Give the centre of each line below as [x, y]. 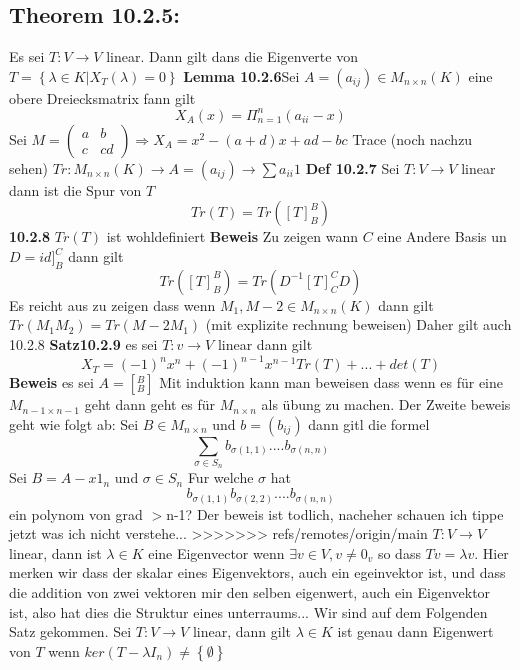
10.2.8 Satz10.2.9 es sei [83, 344]
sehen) [28, 167]
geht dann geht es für [150, 404]
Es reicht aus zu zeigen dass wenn [112, 304]
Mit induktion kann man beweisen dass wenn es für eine [331, 382]
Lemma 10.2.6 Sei [241, 75]
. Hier [491, 552]
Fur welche [220, 477]
